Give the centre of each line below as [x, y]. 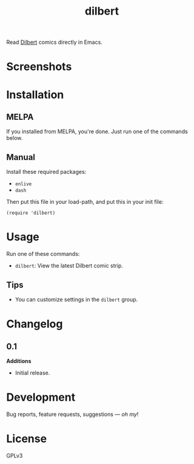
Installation [35, 95]
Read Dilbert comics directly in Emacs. [55, 42]
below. [15, 138]
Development [41, 397]
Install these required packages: [46, 172]
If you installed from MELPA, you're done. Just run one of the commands [97, 131]
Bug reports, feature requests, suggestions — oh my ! [72, 414]
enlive [23, 184]
